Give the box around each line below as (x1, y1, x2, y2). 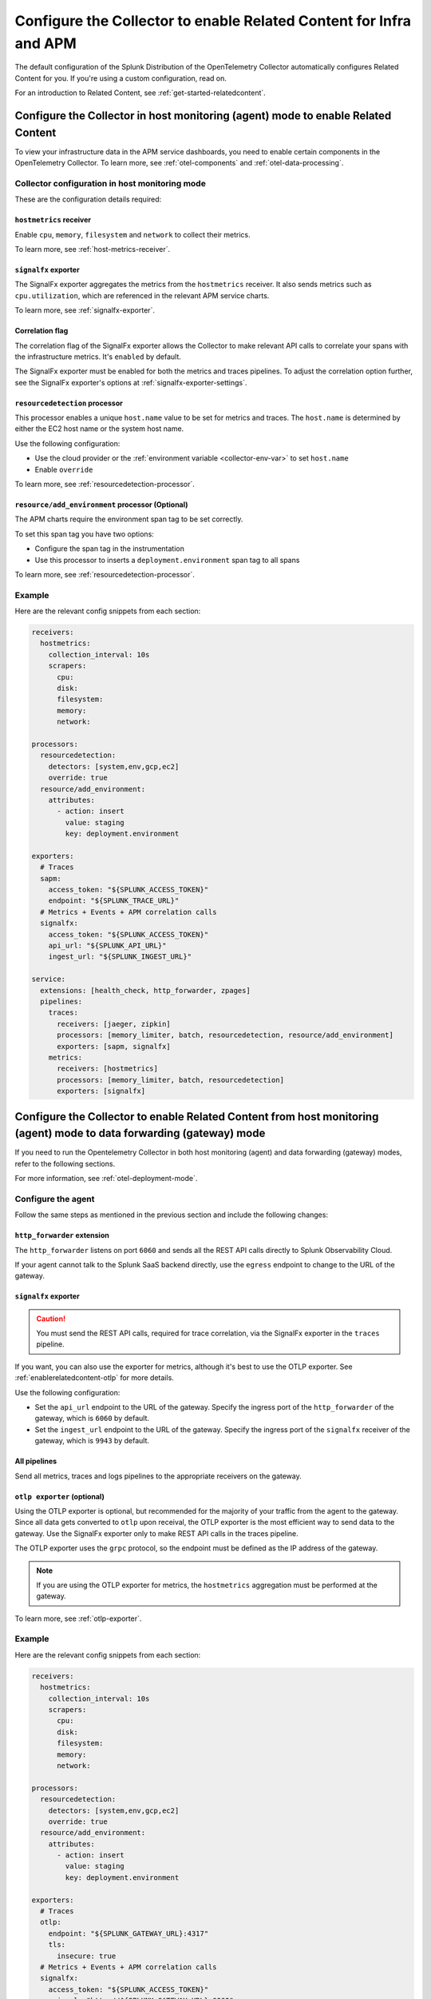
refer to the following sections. (14, 1159, 116, 1168)
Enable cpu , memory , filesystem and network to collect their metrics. (14, 229, 251, 239)
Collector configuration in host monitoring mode (14, 178, 207, 189)
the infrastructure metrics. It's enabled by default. (14, 352, 181, 361)
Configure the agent (14, 1193, 95, 1204)
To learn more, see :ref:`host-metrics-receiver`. (14, 244, 171, 253)
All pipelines (14, 1456, 57, 1466)
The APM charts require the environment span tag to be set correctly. (14, 514, 243, 524)
